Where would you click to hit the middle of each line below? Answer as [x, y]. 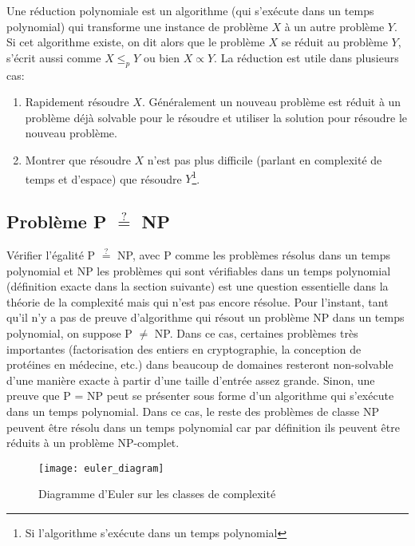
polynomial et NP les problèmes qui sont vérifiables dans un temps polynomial [199, 270]
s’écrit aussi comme [54, 57]
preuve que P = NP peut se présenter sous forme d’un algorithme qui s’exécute [200, 396]
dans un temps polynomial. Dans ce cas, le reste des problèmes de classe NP [193, 411]
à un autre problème [334, 26]
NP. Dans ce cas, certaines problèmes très [256, 332]
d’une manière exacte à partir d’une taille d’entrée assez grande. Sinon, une [191, 380]
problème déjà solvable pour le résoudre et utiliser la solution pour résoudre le [216, 117]
